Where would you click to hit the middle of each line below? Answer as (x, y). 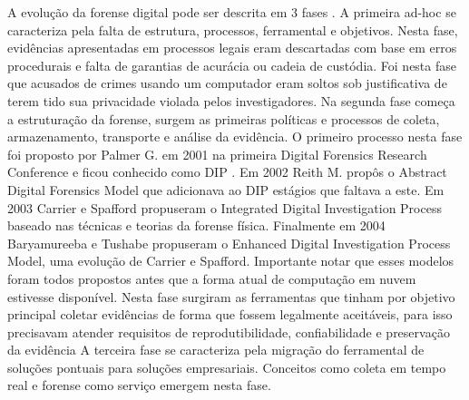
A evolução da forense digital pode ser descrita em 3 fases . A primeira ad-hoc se (232, 12)
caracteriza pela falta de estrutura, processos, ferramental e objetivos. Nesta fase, (233, 29)
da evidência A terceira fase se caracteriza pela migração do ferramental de (216, 350)
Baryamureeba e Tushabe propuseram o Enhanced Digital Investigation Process (229, 243)
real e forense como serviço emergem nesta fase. (139, 385)
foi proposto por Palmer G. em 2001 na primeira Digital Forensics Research (217, 154)
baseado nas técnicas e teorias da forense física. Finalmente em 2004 (196, 225)
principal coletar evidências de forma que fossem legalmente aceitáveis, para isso (230, 314)
